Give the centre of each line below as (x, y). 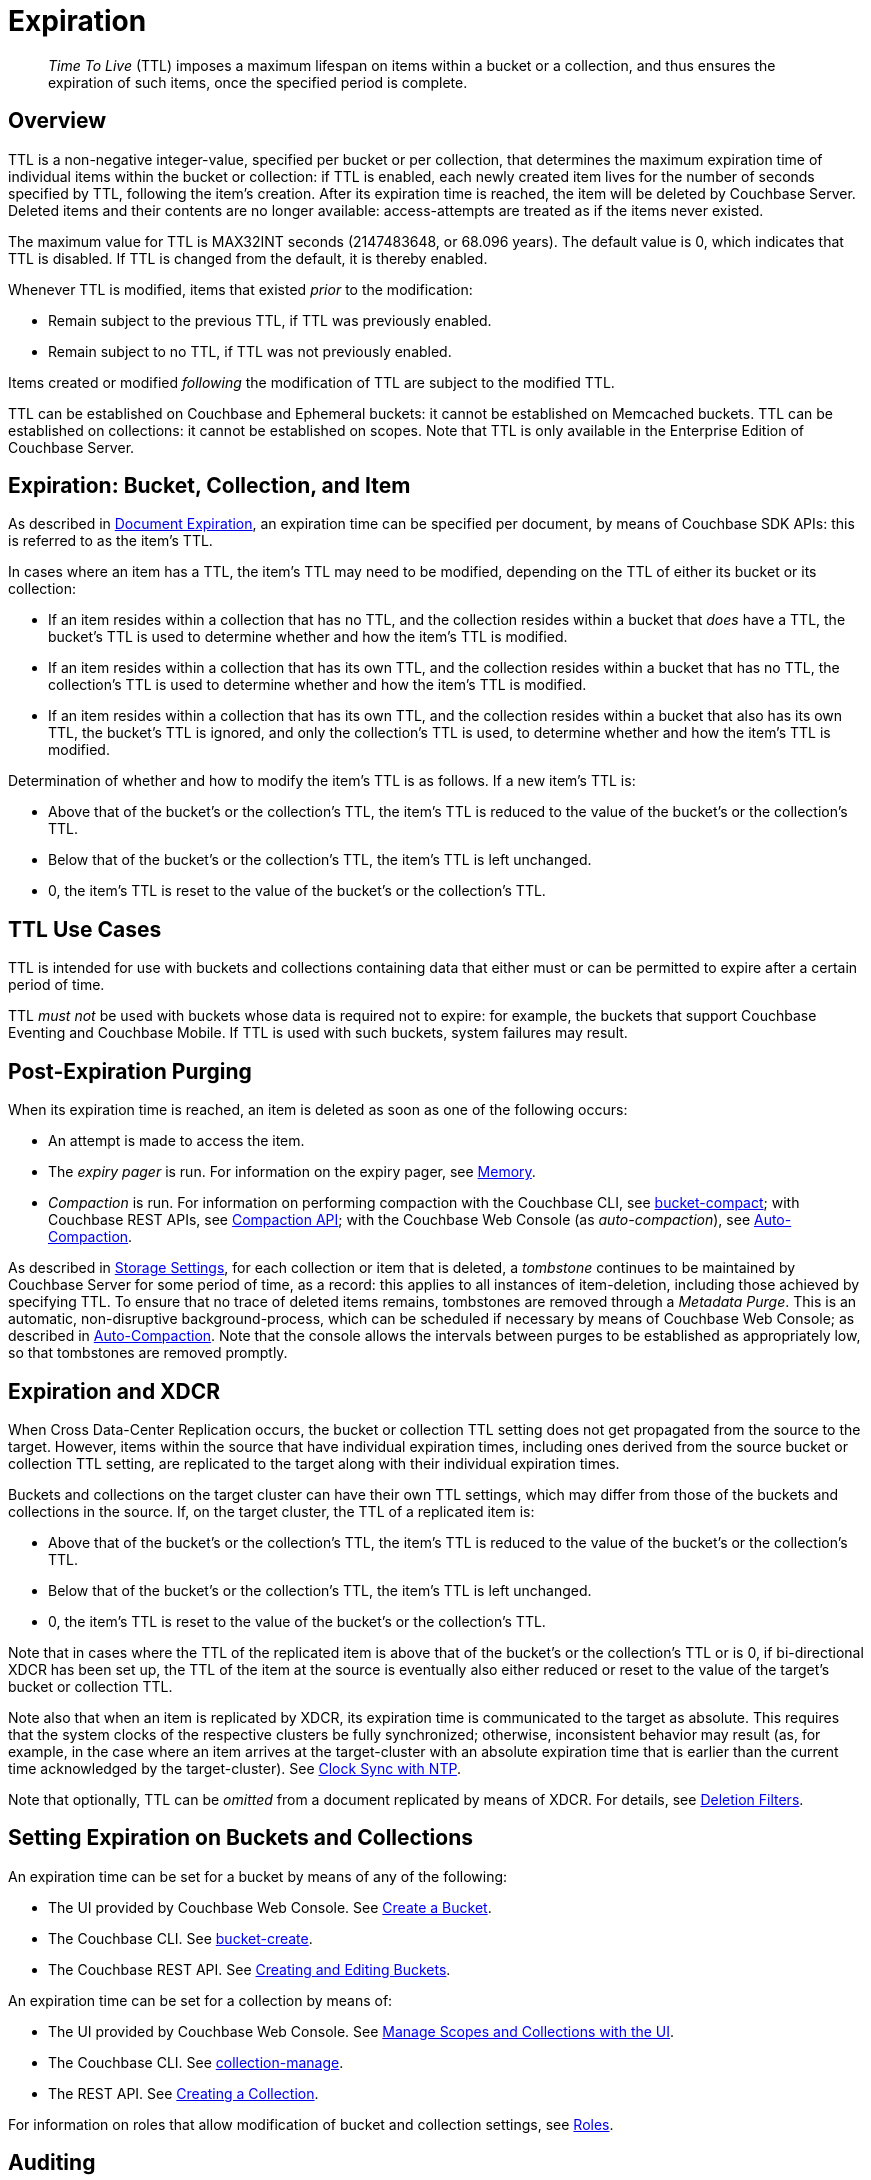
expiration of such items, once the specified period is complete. (258, 82)
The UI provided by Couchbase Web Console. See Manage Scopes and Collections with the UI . (361, 2031)
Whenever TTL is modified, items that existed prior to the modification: (240, 289)
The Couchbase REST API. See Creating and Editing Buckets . (249, 1969)
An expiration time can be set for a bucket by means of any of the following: (258, 1876)
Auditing (52, 2163)
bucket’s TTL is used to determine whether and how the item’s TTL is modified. (308, 637)
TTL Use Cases (85, 929)
